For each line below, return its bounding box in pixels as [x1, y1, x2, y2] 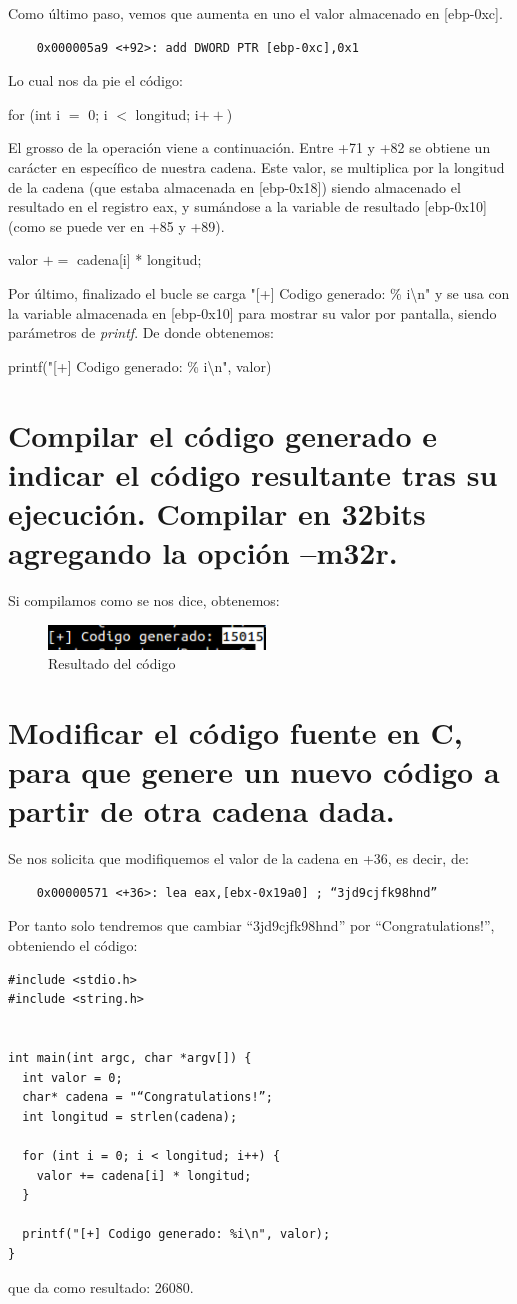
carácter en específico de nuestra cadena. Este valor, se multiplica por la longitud [8, 156, 505, 177]
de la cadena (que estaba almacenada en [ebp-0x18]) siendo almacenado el [8, 176, 461, 197]
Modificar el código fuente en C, [8, 711, 463, 752]
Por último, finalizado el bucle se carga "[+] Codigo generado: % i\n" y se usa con [8, 282, 510, 303]
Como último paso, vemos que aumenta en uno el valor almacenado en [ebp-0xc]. [8, 3, 503, 23]
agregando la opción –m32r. [8, 532, 398, 573]
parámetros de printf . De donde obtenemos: [8, 322, 274, 343]
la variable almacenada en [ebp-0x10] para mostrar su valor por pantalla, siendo [8, 302, 497, 323]
